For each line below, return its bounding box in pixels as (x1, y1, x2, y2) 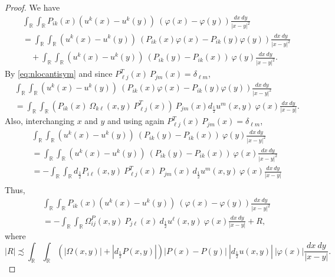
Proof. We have (5, 1, 60, 13)
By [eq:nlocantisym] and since (5, 67, 113, 80)
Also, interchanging (5, 115, 74, 127)
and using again (107, 115, 165, 127)
